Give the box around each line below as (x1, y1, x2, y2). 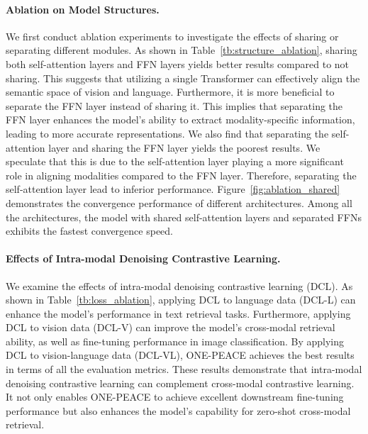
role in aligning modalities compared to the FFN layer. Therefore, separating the (6, 167, 357, 182)
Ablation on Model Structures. (6, 1, 160, 16)
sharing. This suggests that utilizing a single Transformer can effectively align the (6, 70, 360, 85)
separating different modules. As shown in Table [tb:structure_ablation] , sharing (6, 43, 357, 57)
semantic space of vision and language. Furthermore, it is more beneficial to (6, 84, 335, 99)
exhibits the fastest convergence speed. (6, 223, 173, 238)
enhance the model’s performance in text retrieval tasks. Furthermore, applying (6, 306, 351, 321)
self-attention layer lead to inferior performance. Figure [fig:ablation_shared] (6, 182, 340, 196)
